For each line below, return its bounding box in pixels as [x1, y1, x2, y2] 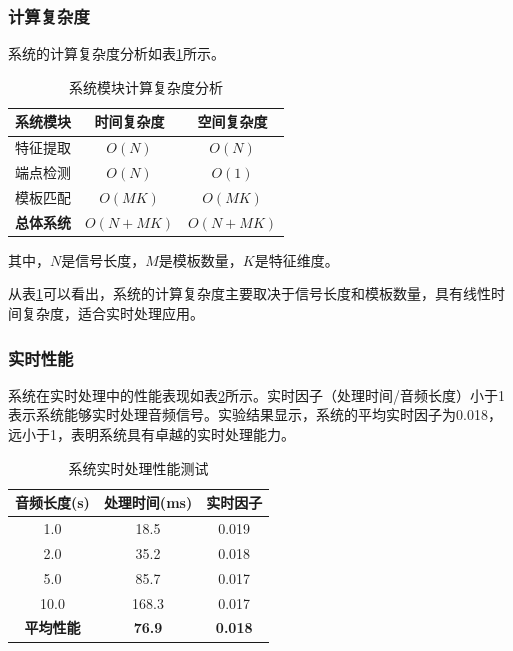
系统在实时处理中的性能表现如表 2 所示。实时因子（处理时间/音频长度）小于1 [8, 384, 505, 405]
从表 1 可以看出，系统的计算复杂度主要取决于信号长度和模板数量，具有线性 [8, 283, 491, 304]
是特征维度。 [254, 249, 339, 270]
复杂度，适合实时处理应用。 [21, 303, 204, 324]
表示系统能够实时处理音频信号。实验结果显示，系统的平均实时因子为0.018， [8, 404, 502, 425]
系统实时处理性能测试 [68, 457, 209, 478]
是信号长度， [61, 249, 146, 270]
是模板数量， [158, 249, 243, 270]
